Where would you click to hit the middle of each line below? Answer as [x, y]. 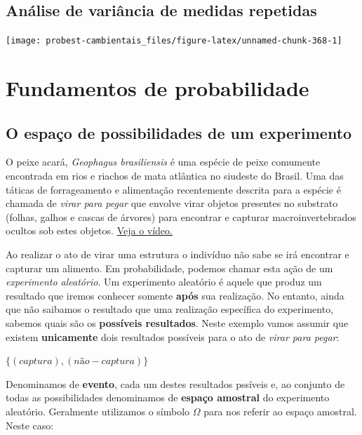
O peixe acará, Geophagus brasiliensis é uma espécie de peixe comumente [163, 162]
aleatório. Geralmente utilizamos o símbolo [98, 411]
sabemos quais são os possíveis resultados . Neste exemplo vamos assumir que [177, 322]
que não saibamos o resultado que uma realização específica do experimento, [170, 309]
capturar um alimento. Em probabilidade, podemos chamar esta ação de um [169, 268]
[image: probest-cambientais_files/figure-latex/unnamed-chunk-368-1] [174, 41]
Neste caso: [30, 425]
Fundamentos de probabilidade [157, 88]
